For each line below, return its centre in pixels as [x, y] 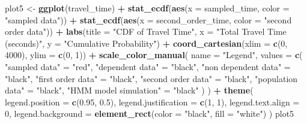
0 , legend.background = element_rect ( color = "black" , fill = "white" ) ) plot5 [150, 114]
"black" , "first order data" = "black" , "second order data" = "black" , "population [151, 78]
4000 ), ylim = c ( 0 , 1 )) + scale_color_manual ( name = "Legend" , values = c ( [154, 55]
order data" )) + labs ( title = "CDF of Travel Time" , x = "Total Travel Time [146, 31]
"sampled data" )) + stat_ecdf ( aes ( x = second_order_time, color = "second [148, 19]
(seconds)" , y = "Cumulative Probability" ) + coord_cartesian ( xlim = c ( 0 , [146, 43]
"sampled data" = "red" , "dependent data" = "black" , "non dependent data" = [148, 66]
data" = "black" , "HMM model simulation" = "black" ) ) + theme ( [129, 90]
